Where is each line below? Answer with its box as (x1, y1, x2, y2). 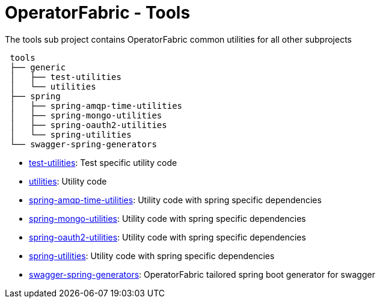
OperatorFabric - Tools (5, 2, 191, 23)
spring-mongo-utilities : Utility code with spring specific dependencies (29, 213, 306, 224)
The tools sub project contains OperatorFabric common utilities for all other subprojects (5, 34, 352, 44)
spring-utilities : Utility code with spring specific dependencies (29, 250, 275, 261)
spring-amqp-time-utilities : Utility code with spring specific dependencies (29, 194, 322, 205)
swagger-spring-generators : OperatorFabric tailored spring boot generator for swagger (29, 269, 375, 280)
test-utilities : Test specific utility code (29, 157, 177, 168)
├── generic (10, 62, 66, 72)
